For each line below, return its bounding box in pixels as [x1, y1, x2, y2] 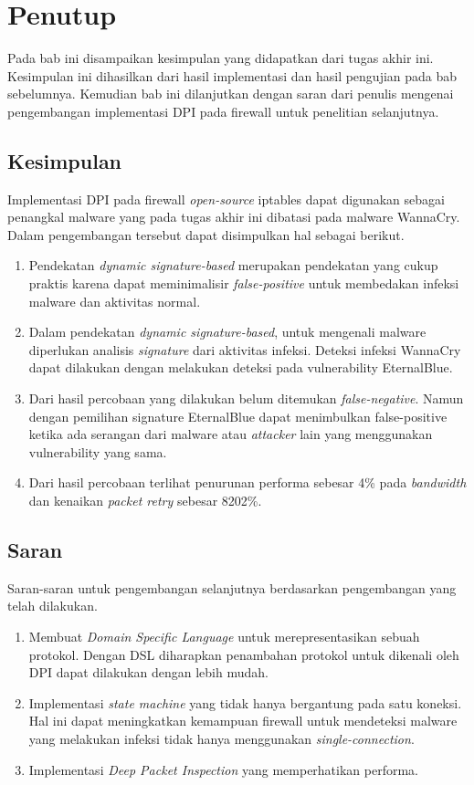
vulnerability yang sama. [28, 442, 167, 461]
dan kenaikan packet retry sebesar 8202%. [28, 491, 262, 510]
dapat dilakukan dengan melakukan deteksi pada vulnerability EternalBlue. [28, 358, 453, 377]
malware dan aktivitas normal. [28, 291, 201, 310]
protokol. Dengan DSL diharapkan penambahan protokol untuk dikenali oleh [28, 644, 459, 664]
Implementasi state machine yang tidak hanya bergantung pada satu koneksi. [28, 693, 462, 712]
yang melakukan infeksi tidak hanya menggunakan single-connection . [28, 728, 415, 748]
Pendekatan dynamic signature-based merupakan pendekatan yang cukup [28, 256, 438, 275]
